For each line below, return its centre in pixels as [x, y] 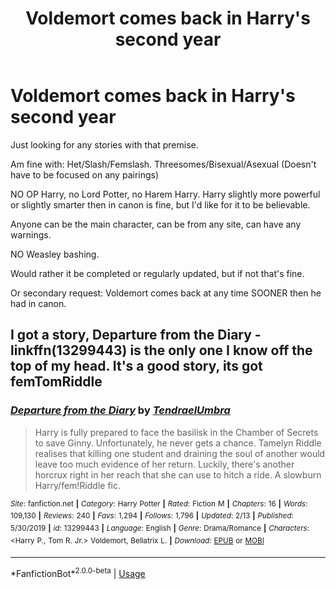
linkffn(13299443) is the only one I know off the [161, 350]
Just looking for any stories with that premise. [104, 144]
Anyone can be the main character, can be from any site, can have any [156, 224]
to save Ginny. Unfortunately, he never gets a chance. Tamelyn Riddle [178, 443]
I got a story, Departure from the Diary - [136, 335]
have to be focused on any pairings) [85, 174]
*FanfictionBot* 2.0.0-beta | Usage [78, 572]
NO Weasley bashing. [55, 254]
